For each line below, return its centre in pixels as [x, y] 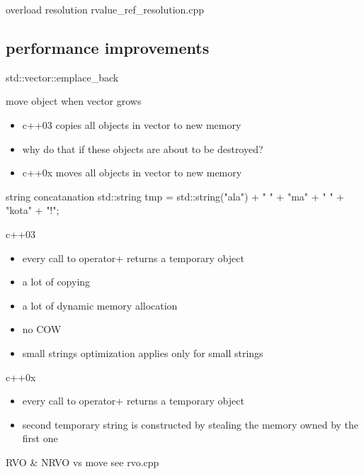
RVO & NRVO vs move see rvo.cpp [83, 462]
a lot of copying [56, 282]
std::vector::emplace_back [62, 77]
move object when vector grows [74, 101]
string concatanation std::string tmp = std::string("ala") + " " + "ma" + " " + [175, 196]
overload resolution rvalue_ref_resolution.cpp [105, 9]
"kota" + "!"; [33, 210]
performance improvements [108, 47]
